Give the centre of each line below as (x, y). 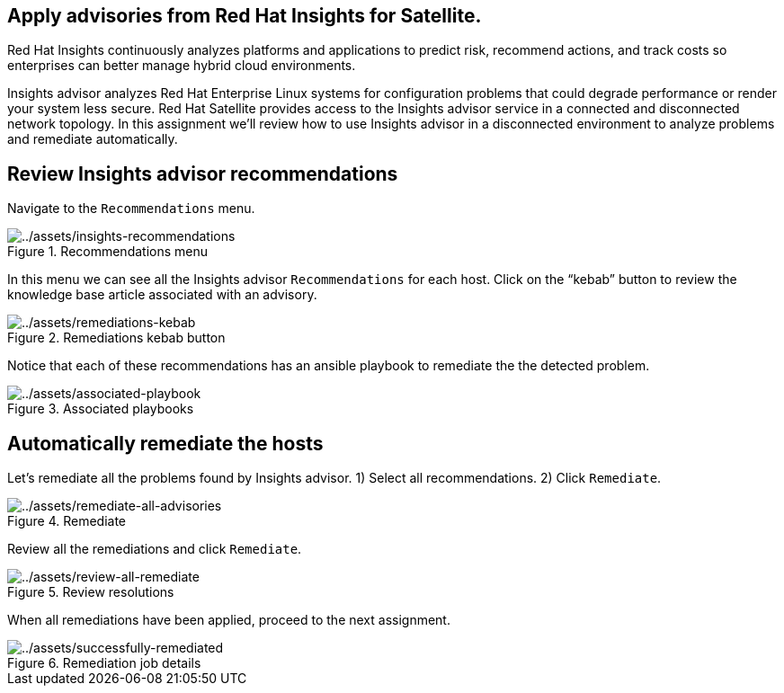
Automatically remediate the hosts (165, 443)
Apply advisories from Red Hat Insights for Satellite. (245, 16)
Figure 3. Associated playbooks (101, 409)
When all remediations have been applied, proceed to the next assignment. (229, 620)
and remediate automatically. (93, 139)
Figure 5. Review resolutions (91, 592)
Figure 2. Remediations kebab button (116, 338)
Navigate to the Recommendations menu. (131, 209)
